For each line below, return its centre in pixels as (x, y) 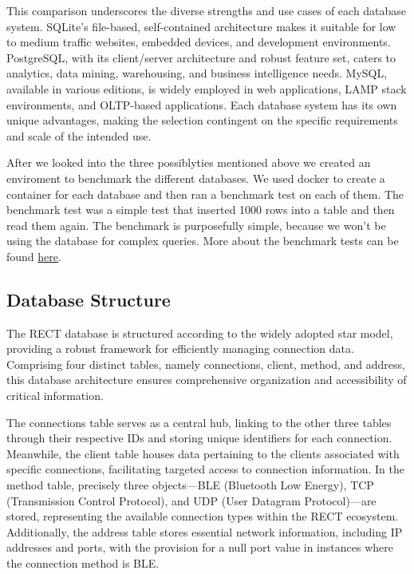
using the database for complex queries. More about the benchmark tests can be (203, 241)
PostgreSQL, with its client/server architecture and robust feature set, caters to (201, 57)
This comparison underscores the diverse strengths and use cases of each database (207, 10)
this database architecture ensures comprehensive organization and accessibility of (207, 380)
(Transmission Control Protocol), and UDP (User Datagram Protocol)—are (191, 500)
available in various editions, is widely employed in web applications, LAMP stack (207, 88)
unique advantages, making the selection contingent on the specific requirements (202, 120)
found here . (34, 256)
